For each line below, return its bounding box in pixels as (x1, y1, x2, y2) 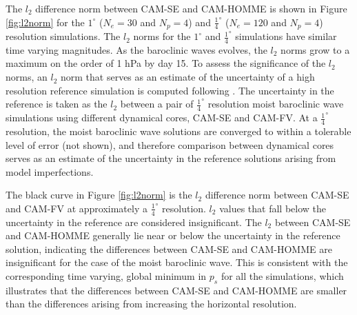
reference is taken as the (6, 96, 108, 111)
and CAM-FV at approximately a (6, 201, 147, 215)
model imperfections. (6, 164, 94, 179)
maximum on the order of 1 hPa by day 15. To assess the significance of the (6, 56, 326, 70)
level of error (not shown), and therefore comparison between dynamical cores (6, 137, 334, 152)
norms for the (133, 29, 191, 43)
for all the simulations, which (221, 269, 344, 283)
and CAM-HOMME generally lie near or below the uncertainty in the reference (6, 228, 340, 243)
